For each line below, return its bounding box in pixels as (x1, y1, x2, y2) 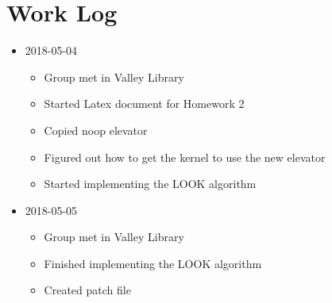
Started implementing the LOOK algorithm (44, 175, 257, 192)
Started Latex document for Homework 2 (44, 95, 245, 112)
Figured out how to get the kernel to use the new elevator (44, 148, 326, 165)
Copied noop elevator (44, 121, 148, 138)
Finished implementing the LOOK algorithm (44, 255, 262, 271)
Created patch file (44, 282, 131, 298)
